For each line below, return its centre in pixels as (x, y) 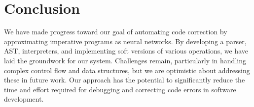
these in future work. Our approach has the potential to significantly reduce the (125, 80)
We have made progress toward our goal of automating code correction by (116, 32)
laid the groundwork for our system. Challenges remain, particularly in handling (125, 60)
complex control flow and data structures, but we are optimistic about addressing (127, 70)
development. (24, 99)
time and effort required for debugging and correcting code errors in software (120, 89)
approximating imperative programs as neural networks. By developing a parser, (125, 41)
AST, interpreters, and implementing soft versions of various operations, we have (126, 51)
